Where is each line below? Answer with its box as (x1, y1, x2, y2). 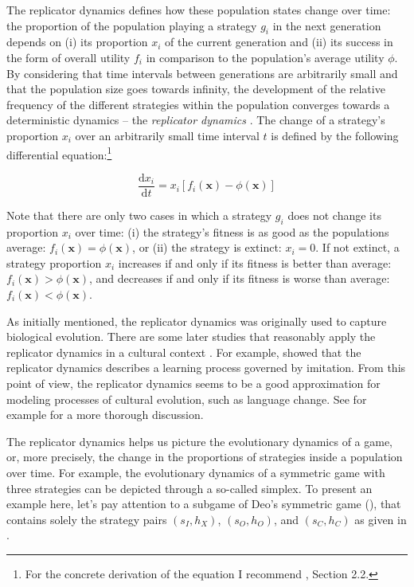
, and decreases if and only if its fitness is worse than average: (89, 270, 390, 287)
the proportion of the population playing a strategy (6, 17, 257, 33)
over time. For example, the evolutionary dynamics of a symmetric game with (6, 464, 385, 480)
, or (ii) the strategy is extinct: (132, 239, 282, 256)
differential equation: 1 (6, 143, 112, 162)
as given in (354, 511, 407, 527)
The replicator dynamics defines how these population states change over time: (6, 2, 391, 18)
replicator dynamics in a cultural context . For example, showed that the (6, 343, 361, 360)
